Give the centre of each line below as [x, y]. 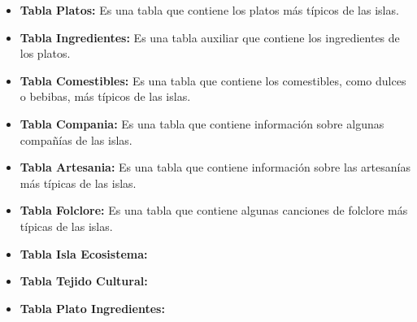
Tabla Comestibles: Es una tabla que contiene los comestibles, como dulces [213, 80]
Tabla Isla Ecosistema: [84, 253]
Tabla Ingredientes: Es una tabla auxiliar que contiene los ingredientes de [210, 37]
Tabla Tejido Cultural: [84, 281]
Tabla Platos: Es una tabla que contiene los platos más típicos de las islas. [209, 10]
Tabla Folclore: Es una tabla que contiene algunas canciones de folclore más [214, 210]
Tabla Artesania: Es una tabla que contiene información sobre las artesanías [215, 167]
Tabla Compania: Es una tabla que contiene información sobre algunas [202, 123]
